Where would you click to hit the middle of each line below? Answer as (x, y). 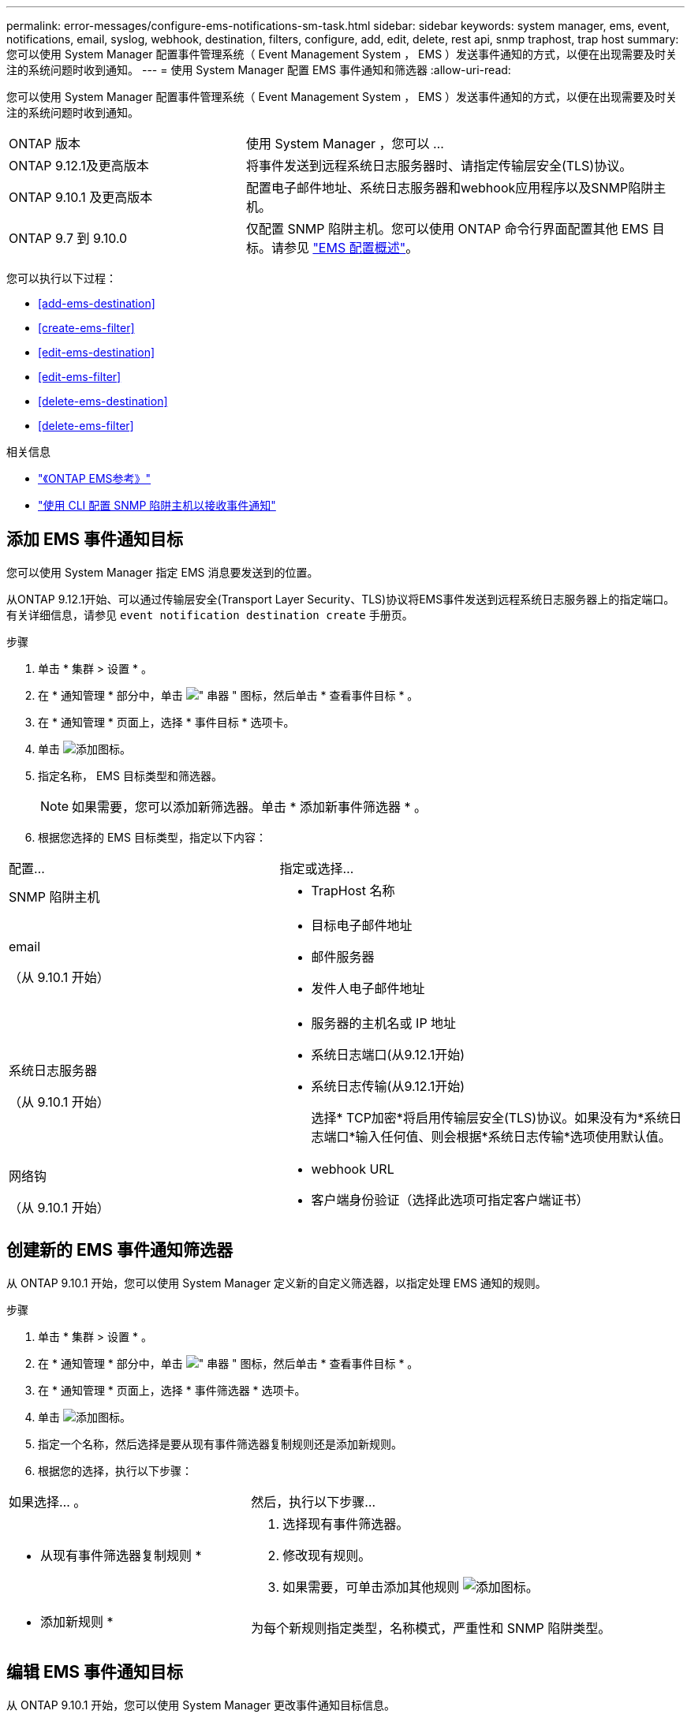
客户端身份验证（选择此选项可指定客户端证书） (450, 1199)
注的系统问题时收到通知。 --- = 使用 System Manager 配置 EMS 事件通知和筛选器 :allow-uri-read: (259, 70)
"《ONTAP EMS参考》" (95, 478)
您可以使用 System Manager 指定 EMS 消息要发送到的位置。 (162, 572)
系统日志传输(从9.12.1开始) (388, 1086)
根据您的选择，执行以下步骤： (115, 1470)
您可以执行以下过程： (62, 278)
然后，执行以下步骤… (314, 1501)
